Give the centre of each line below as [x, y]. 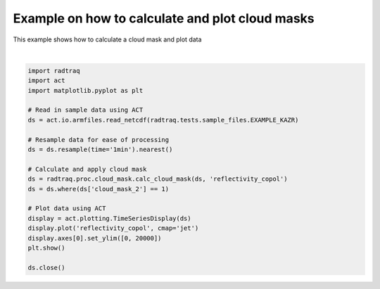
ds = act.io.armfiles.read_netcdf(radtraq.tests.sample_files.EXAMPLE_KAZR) [163, 120]
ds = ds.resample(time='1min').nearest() [100, 150]
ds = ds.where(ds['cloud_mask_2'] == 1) [98, 189]
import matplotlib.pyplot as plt [85, 90]
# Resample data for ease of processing [98, 140]
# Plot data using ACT [67, 208]
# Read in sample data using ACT [85, 110]
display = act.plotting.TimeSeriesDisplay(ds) [109, 218]
